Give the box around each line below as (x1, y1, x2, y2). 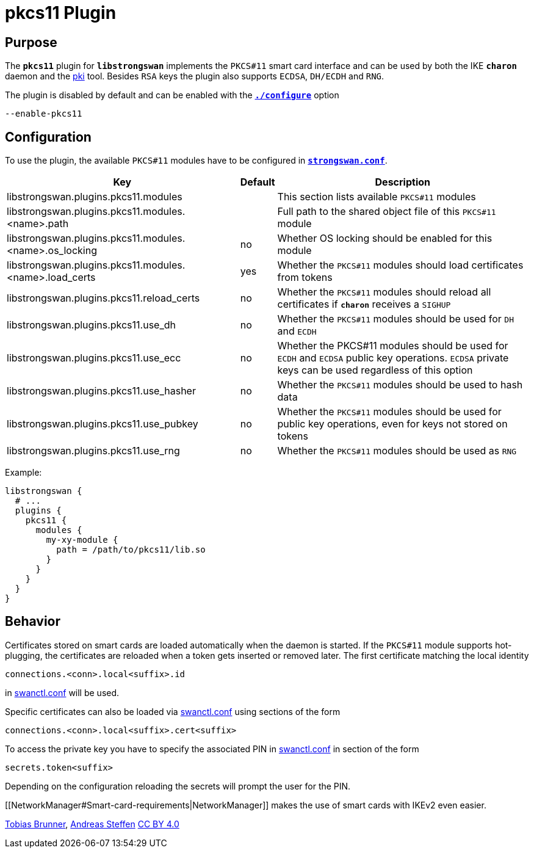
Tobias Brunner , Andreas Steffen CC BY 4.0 (5, 818, 179, 829)
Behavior (5, 614, 61, 630)
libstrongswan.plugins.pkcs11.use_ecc (7, 352, 181, 365)
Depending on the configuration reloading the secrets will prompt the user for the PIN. (5, 780, 351, 791)
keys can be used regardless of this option (277, 364, 473, 377)
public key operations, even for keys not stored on (277, 418, 508, 430)
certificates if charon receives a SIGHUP (277, 298, 451, 311)
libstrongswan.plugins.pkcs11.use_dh (7, 319, 176, 332)
